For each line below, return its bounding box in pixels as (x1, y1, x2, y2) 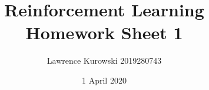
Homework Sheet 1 (25, 20, 183, 44)
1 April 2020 (82, 74, 127, 86)
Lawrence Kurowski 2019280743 (47, 54, 162, 67)
